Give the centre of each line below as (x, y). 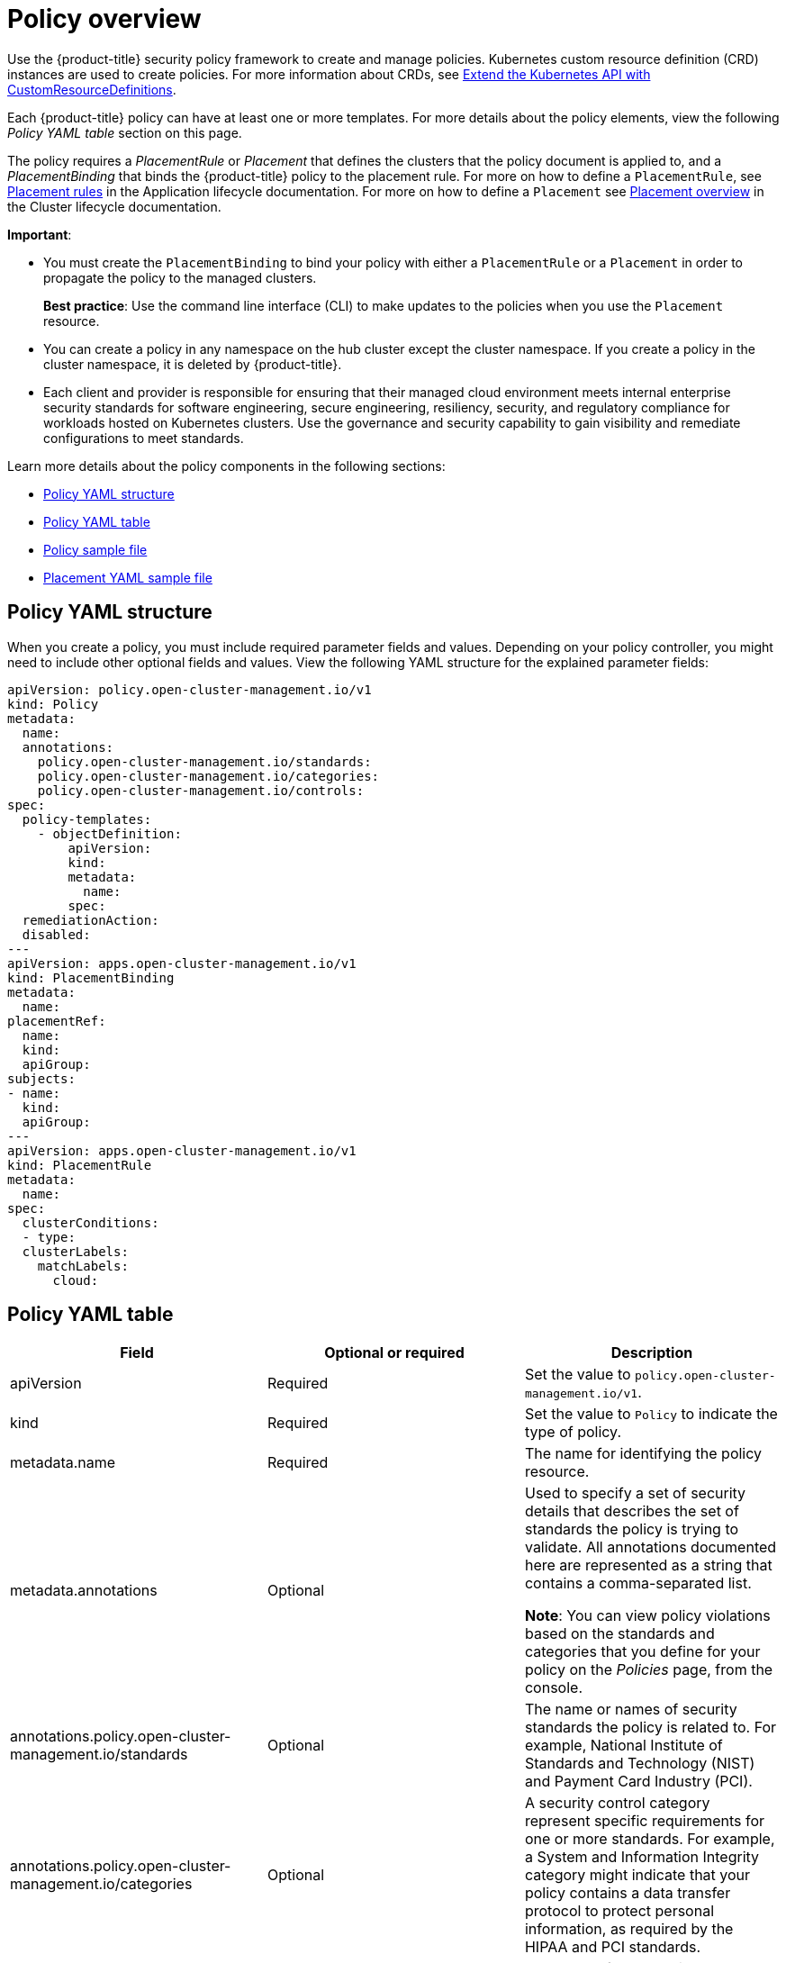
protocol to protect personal (619, 1911)
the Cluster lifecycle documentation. (114, 206)
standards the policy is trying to (632, 1529)
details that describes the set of (632, 1511)
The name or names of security (631, 1710)
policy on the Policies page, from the (649, 1670)
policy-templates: (87, 819)
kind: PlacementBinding (91, 977)
